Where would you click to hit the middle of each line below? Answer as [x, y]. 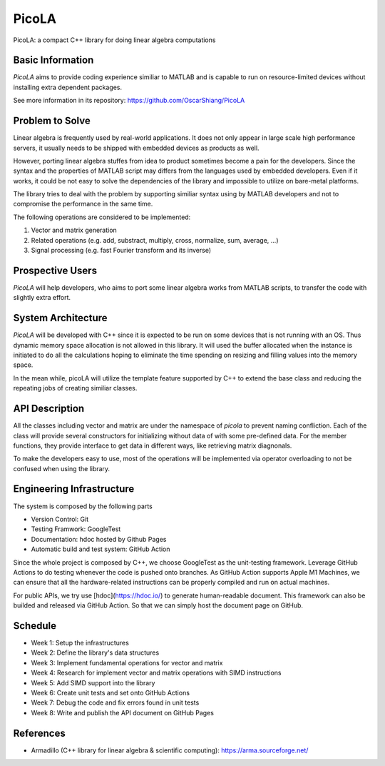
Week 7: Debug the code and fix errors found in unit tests [115, 702]
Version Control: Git [60, 519]
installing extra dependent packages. [68, 87]
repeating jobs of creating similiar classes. [75, 388]
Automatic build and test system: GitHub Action [101, 549]
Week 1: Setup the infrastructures [80, 643]
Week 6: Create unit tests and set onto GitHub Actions [111, 692]
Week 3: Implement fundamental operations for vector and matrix [127, 662]
